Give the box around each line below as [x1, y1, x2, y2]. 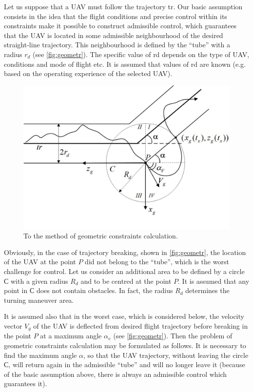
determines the [185, 285, 230, 295]
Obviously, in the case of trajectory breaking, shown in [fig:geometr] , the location [4, 247, 246, 257]
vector [4, 320, 22, 331]
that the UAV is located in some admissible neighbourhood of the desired [4, 30, 223, 40]
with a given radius [11, 275, 68, 286]
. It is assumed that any [178, 275, 250, 286]
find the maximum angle [4, 350, 77, 360]
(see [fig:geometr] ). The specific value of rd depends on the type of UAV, [33, 49, 250, 59]
